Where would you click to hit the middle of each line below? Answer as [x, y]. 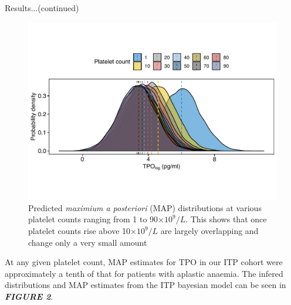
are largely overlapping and [209, 231]
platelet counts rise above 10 [79, 231]
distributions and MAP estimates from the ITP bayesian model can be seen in [145, 285]
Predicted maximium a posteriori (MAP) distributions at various [145, 207]
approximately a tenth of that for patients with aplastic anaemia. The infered [144, 273]
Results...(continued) [42, 8]
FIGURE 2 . [29, 296]
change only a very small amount [88, 242]
